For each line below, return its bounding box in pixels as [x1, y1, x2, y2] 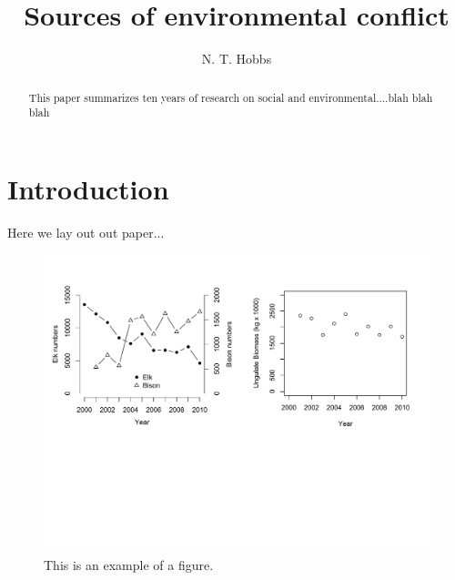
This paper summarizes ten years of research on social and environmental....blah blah [28, 89, 433, 105]
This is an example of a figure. [44, 555, 214, 575]
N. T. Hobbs [201, 49, 272, 68]
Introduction [7, 169, 169, 207]
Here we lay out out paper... [7, 222, 165, 241]
